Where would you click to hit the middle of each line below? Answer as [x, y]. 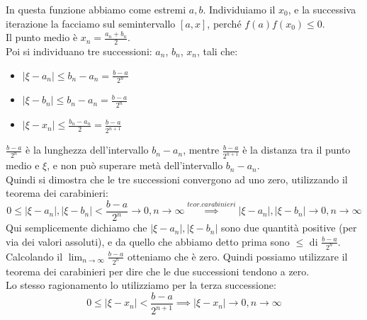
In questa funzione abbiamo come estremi [96, 9]
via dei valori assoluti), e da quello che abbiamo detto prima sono [148, 241]
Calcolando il [34, 256]
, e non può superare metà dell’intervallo [135, 165]
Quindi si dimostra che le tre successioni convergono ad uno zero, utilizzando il [177, 179]
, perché [224, 23]
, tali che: [217, 51]
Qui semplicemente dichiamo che [77, 228]
